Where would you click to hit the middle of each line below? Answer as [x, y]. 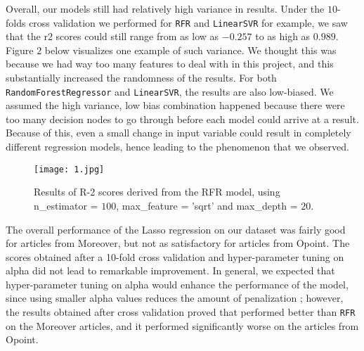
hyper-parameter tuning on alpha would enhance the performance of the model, [177, 284]
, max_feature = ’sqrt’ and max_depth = [207, 205]
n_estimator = [66, 205]
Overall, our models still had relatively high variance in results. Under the [165, 8]
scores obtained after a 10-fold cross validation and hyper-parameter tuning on [175, 256]
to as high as [283, 36]
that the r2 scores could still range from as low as [112, 36]
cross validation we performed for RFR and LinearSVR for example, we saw [188, 22]
